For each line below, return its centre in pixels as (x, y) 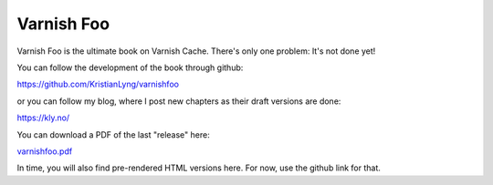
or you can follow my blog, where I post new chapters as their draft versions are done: (179, 101)
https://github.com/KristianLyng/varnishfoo (98, 84)
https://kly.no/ (43, 118)
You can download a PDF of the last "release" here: (113, 134)
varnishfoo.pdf (45, 151)
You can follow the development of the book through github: (130, 67)
